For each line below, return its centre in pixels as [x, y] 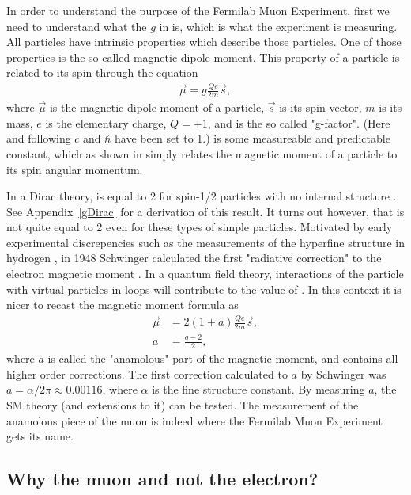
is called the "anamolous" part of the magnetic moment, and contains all [223, 358]
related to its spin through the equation [102, 72]
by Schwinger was [343, 373]
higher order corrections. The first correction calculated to [147, 373]
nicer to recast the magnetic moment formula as [123, 305]
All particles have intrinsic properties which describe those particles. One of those [204, 42]
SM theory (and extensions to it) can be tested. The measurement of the [183, 404]
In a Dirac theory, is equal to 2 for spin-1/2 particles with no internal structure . [202, 196]
